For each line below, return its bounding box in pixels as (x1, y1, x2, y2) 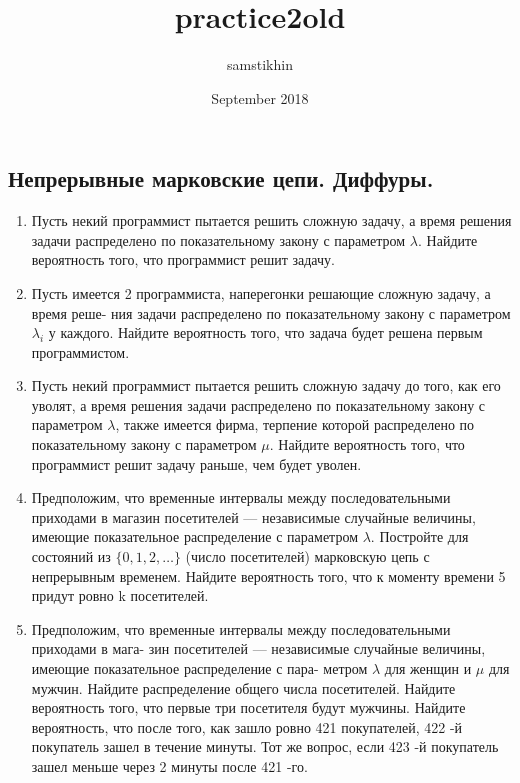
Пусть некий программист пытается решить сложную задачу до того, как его (31, 375, 501, 396)
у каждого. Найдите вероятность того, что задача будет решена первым (48, 322, 483, 343)
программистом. (31, 341, 130, 362)
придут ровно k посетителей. (31, 585, 209, 606)
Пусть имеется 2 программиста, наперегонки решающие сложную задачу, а (31, 282, 491, 303)
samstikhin (227, 54, 293, 75)
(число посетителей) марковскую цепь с (185, 546, 430, 567)
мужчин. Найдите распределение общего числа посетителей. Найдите (31, 677, 456, 698)
